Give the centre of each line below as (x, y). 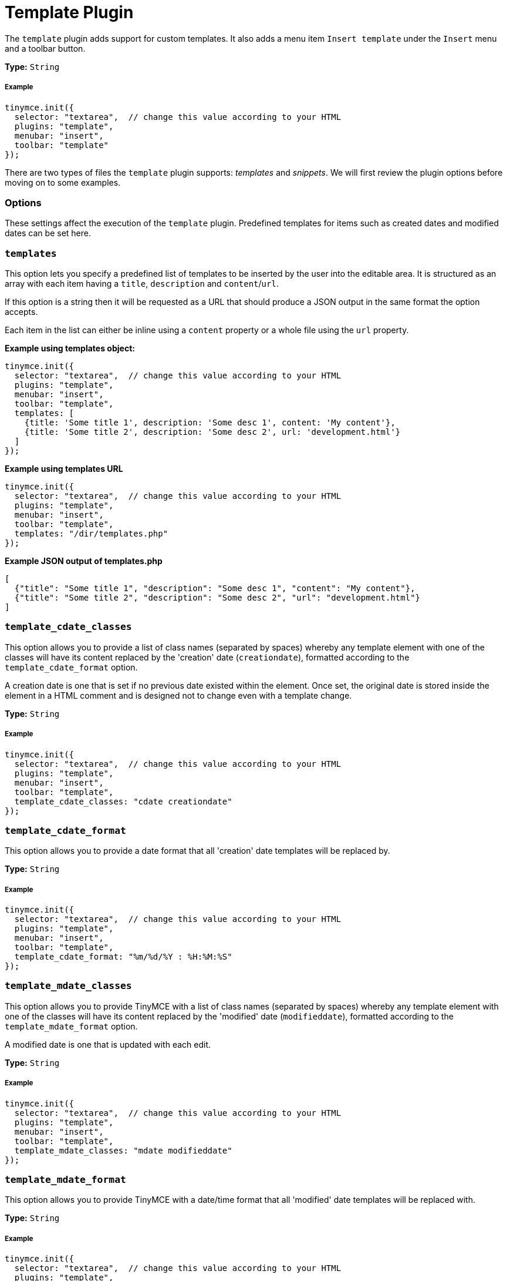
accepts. (21, 312)
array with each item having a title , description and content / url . (142, 284)
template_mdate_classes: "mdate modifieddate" (123, 1150)
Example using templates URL (64, 469)
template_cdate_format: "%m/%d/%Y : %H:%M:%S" (123, 957)
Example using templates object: (70, 348)
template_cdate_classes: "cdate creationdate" (123, 801)
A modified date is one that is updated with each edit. (108, 1044)
